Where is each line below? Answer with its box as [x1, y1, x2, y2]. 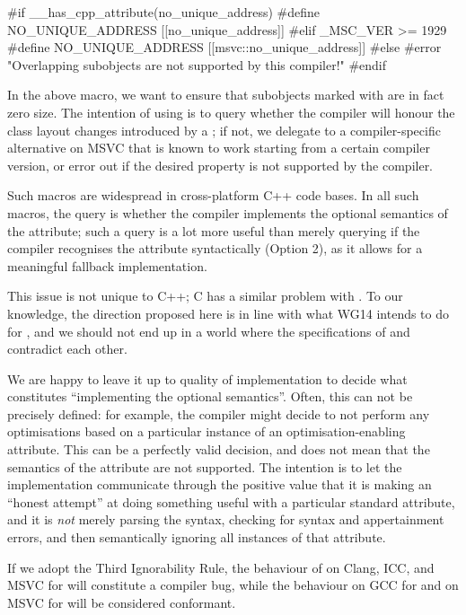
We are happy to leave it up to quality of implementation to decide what [7, 369, 408, 388]
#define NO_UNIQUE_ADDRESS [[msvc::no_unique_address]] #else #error [7, 38, 442, 57]
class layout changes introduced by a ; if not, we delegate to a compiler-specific [7, 120, 441, 139]
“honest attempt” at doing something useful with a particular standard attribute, [7, 492, 455, 511]
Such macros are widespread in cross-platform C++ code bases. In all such [7, 186, 419, 205]
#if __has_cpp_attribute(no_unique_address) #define [7, 3, 321, 21]
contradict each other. [7, 339, 127, 358]
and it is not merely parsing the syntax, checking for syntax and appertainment [7, 510, 444, 529]
